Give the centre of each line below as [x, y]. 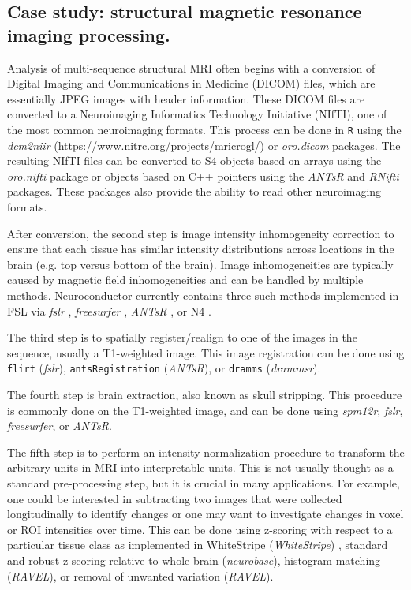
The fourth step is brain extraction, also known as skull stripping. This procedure [205, 394]
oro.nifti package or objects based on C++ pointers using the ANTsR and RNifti [203, 176]
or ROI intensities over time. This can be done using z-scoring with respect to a [200, 529]
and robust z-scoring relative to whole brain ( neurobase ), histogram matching [194, 560]
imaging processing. [89, 34]
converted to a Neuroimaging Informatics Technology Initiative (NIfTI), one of [197, 114]
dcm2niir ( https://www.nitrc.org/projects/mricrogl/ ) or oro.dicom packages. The [204, 145]
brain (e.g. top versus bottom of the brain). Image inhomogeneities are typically [200, 264]
